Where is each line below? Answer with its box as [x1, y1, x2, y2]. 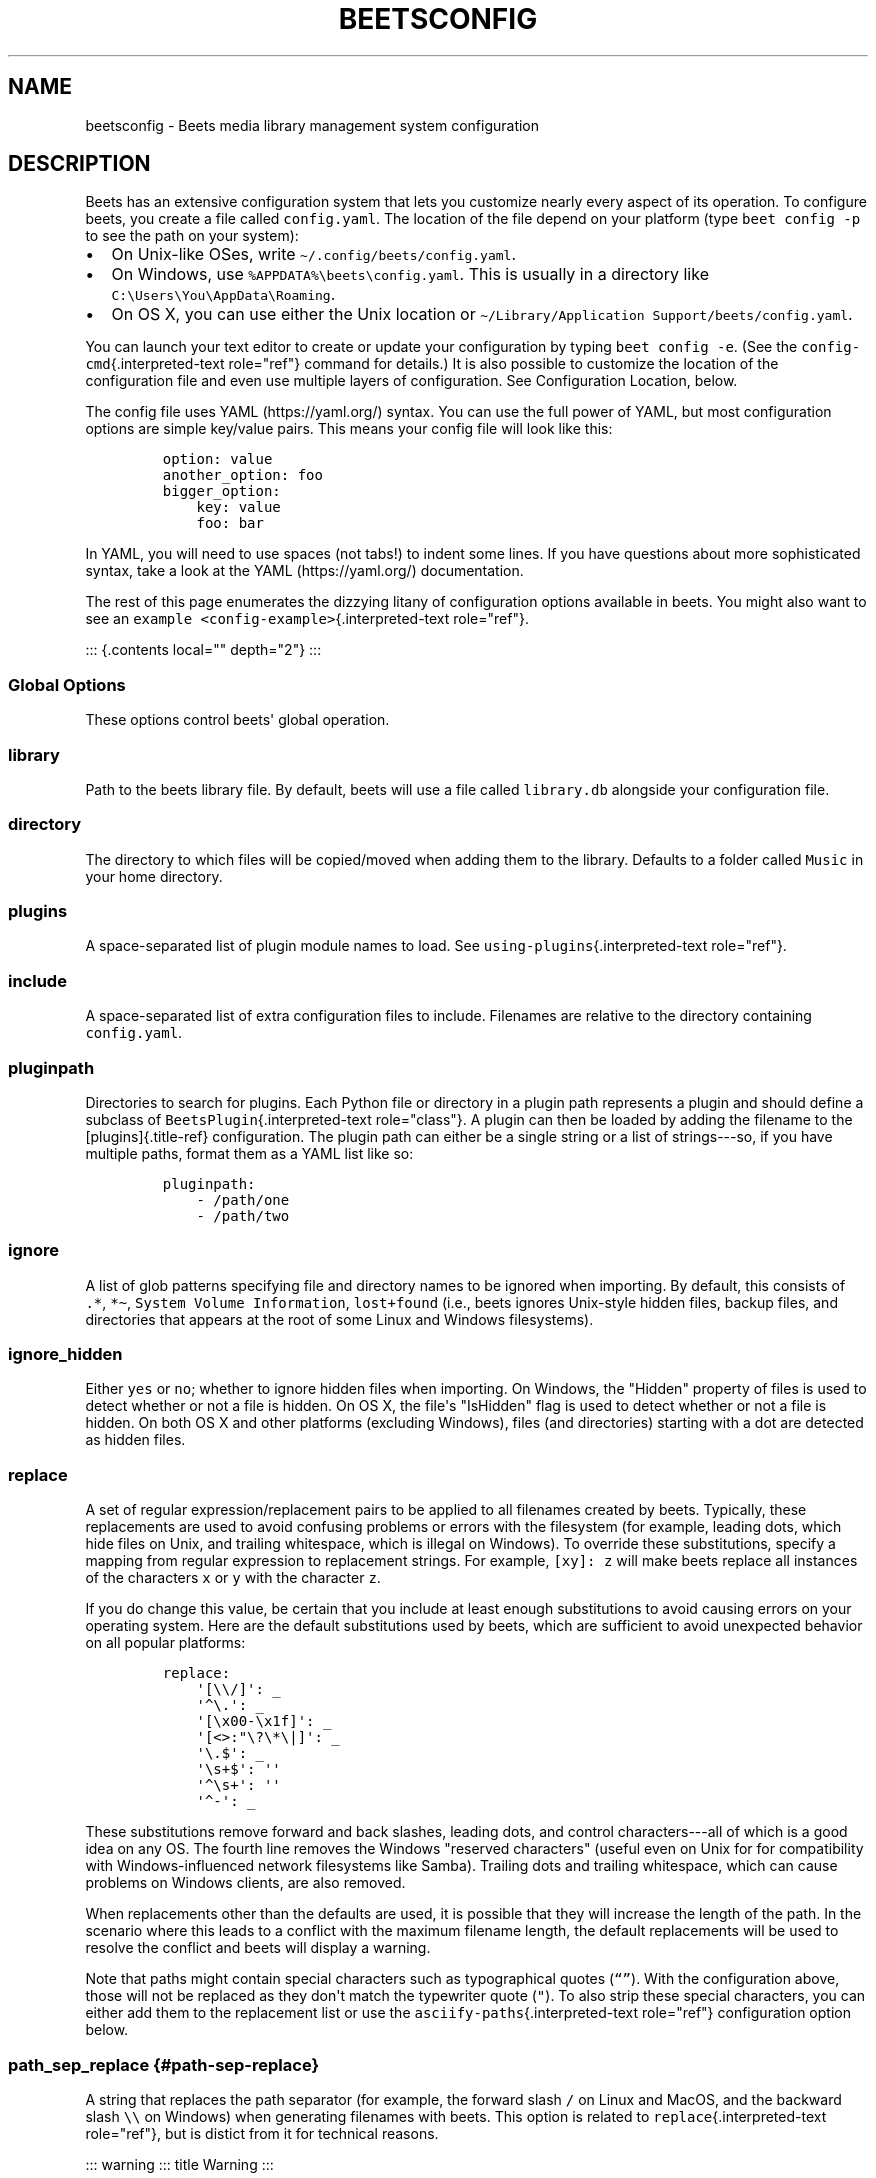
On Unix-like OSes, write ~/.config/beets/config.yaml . [111, 244, 517, 265]
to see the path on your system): [85, 227, 299, 245]
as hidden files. [85, 1431, 186, 1449]
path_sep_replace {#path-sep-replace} [8, 2054, 320, 2075]
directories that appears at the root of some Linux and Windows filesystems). [85, 1310, 594, 1328]
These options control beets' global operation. [85, 711, 390, 729]
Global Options [8, 674, 126, 695]
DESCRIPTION [8, 151, 151, 177]
